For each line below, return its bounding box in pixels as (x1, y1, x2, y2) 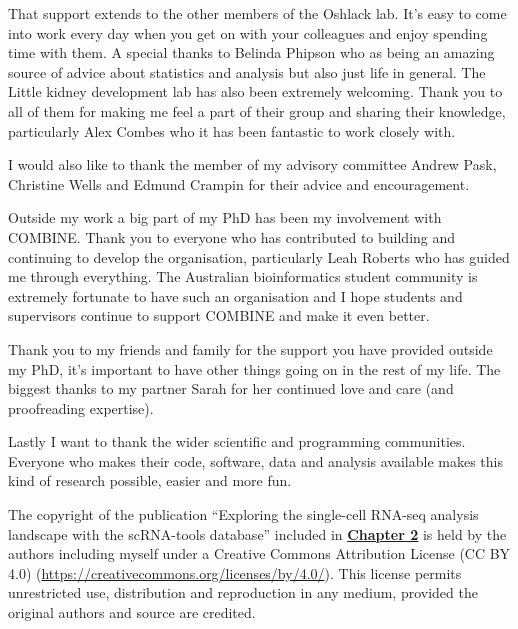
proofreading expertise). (8, 397, 154, 418)
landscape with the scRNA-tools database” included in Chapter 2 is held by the (8, 523, 507, 544)
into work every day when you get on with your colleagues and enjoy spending (8, 22, 488, 43)
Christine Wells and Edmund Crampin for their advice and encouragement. (8, 173, 470, 194)
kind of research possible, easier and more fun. (8, 470, 292, 491)
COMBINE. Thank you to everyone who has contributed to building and (8, 226, 456, 247)
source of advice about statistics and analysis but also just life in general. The (8, 61, 486, 82)
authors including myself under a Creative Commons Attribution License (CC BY (8, 543, 511, 564)
